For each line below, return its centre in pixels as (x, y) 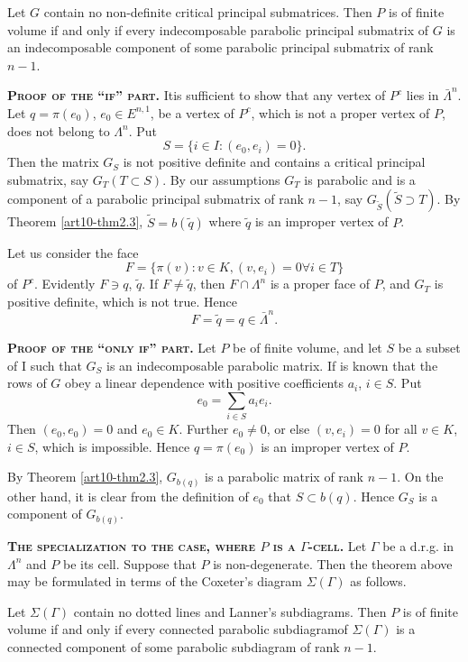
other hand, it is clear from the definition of (128, 496)
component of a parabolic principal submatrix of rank (156, 199)
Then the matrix (53, 162)
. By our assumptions (221, 179)
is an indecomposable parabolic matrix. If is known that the (272, 365)
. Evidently (64, 284)
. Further (204, 429)
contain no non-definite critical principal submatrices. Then (208, 12)
